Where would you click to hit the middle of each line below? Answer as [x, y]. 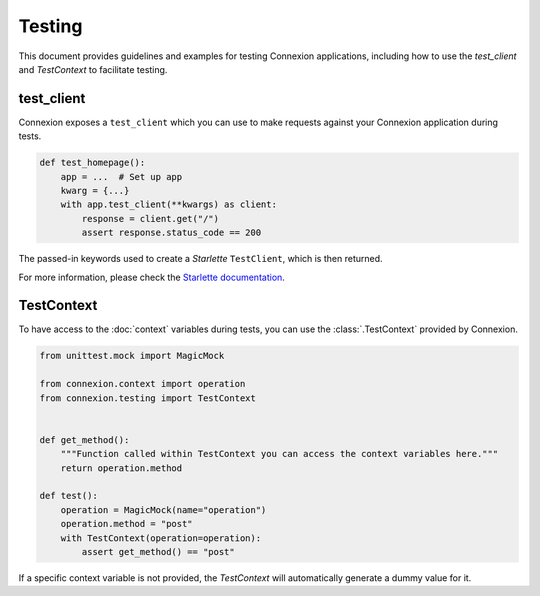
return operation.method [121, 468]
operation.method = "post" [127, 524]
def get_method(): [84, 439]
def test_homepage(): [92, 163]
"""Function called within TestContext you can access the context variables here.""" [279, 454]
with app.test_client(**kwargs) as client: [168, 204]
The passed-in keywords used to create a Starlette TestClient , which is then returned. [201, 259]
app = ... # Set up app [121, 176]
